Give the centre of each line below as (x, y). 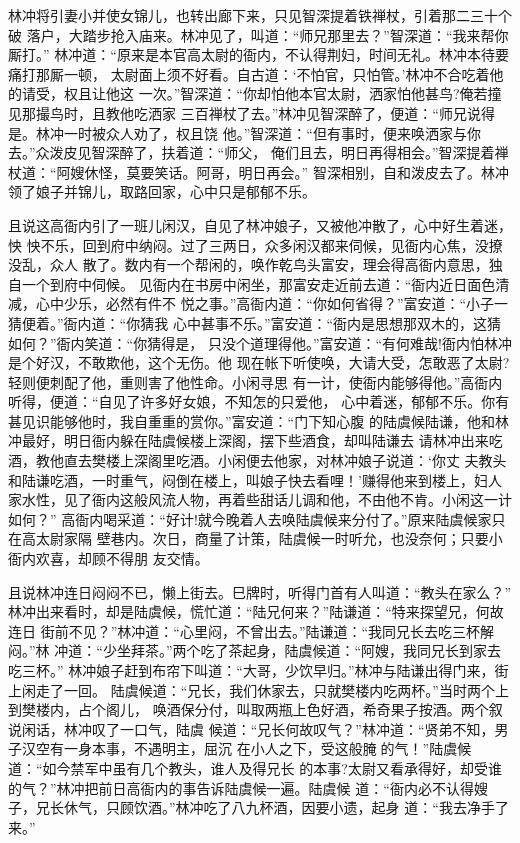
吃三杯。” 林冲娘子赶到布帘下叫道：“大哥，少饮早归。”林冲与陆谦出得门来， (251, 670)
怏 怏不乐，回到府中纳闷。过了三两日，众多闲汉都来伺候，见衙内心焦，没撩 (255, 244)
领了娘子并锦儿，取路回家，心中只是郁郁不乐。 (162, 191)
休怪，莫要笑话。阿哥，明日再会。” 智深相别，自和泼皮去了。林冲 (296, 171)
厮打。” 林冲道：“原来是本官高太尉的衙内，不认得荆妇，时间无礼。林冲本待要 (258, 54)
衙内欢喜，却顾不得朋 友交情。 (108, 558)
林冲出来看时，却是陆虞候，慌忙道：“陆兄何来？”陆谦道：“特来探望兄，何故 (256, 611)
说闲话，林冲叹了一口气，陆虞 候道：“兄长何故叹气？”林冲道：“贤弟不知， (251, 728)
